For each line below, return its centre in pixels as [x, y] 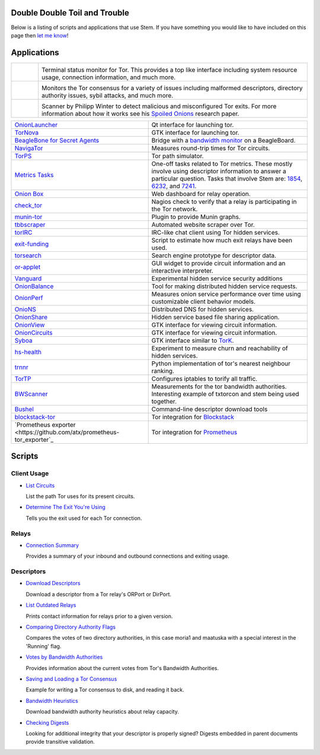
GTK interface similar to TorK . [193, 340]
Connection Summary [52, 545]
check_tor [28, 205]
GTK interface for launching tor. [195, 132]
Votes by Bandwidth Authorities [64, 657]
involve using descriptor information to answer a [219, 171]
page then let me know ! [40, 35]
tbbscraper [30, 225]
